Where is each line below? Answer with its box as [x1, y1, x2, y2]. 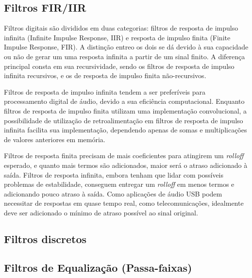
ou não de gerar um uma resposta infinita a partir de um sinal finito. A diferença [4, 51, 245, 61]
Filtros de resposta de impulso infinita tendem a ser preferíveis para [4, 86, 206, 97]
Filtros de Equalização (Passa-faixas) [4, 260, 192, 275]
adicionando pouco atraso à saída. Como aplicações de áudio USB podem [4, 188, 222, 198]
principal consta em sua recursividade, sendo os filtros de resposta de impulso [4, 61, 235, 71]
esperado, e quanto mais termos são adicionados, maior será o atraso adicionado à [4, 160, 248, 170]
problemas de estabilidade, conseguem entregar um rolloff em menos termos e [4, 179, 235, 189]
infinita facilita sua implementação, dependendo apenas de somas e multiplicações [4, 125, 247, 135]
